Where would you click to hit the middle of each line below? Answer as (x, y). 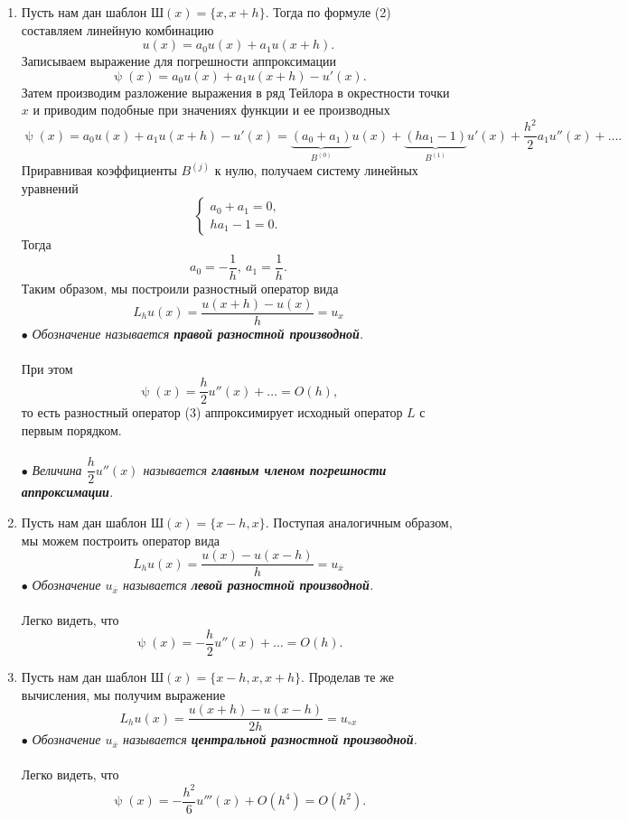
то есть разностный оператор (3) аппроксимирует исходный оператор (212, 412)
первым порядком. (71, 430)
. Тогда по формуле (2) (328, 12)
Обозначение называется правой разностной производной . (198, 333)
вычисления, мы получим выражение (123, 694)
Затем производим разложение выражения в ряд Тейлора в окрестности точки (235, 92)
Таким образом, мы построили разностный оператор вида (180, 288)
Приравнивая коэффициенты (99, 170)
